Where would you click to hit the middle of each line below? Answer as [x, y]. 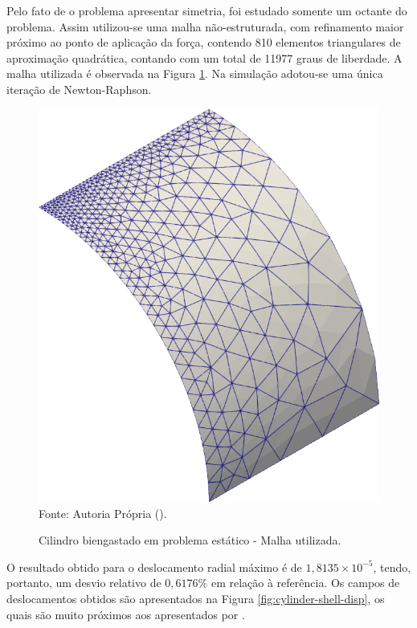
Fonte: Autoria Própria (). [103, 513]
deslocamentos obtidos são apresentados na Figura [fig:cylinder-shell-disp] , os [196, 598]
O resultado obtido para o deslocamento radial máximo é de [154, 567]
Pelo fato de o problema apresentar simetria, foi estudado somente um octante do [207, 10]
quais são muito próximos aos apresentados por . [126, 614]
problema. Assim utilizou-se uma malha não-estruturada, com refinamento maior [205, 26]
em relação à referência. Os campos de [305, 583]
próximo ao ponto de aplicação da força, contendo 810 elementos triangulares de [204, 42]
